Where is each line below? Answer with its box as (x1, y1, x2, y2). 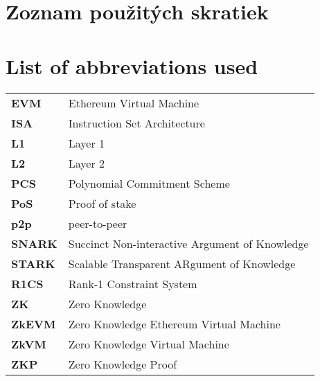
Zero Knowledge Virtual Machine (68, 335, 229, 352)
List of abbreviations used (6, 51, 258, 80)
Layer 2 (68, 154, 105, 171)
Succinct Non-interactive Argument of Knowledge (68, 235, 309, 251)
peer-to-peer (68, 215, 127, 231)
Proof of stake (68, 195, 136, 211)
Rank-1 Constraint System (68, 275, 197, 292)
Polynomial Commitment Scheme (68, 175, 230, 191)
